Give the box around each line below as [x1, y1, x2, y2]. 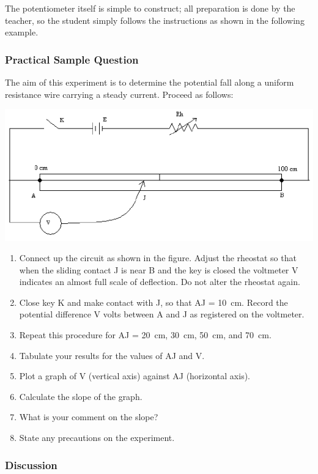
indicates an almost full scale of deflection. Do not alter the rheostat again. [19, 275, 300, 288]
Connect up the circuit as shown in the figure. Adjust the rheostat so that [19, 251, 297, 264]
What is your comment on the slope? [19, 410, 158, 423]
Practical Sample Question [5, 51, 139, 67]
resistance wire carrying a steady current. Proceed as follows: [5, 87, 234, 100]
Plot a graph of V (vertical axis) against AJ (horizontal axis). [19, 369, 250, 382]
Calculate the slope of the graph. [19, 390, 142, 402]
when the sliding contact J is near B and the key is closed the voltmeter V [19, 263, 298, 276]
